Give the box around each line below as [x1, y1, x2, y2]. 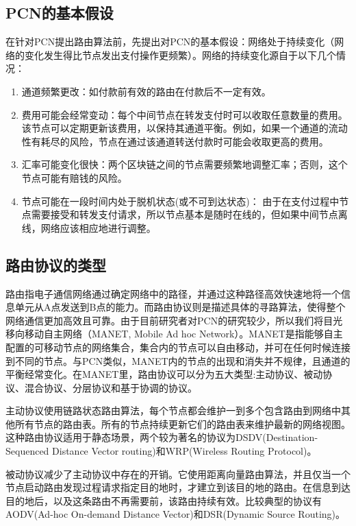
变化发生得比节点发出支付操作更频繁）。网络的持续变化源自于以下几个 [24, 47, 336, 62]
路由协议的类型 [5, 254, 106, 275]
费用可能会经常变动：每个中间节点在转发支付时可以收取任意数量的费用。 [21, 107, 348, 121]
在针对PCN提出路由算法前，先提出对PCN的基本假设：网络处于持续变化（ [5, 34, 335, 49]
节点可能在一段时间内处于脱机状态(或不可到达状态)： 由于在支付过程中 [21, 193, 340, 208]
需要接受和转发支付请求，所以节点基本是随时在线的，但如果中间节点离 [31, 207, 348, 222]
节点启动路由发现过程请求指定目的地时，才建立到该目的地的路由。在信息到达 [5, 480, 351, 494]
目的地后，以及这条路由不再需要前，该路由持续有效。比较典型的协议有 [5, 493, 322, 507]
